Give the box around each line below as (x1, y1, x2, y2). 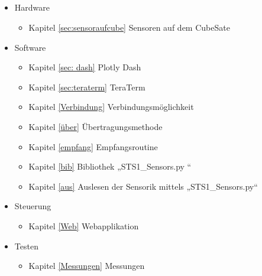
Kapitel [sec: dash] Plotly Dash (28, 61, 141, 73)
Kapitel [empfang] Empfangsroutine (28, 140, 158, 152)
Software (14, 41, 46, 53)
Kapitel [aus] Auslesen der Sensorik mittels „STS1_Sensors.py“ (28, 180, 258, 192)
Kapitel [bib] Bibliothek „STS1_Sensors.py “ (28, 160, 192, 173)
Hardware (14, 1, 50, 14)
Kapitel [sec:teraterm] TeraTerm (28, 80, 145, 93)
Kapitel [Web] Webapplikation (28, 219, 139, 232)
